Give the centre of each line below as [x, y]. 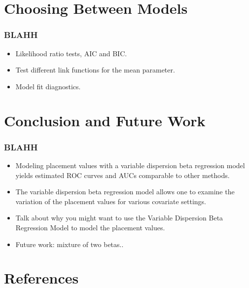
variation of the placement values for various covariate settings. [111, 201]
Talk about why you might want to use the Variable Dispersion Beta [119, 218]
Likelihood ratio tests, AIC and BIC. [71, 53]
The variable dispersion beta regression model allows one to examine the [125, 192]
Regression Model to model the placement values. [90, 227]
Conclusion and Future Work [105, 120]
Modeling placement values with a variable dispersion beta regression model [130, 165]
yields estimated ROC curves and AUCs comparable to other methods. [123, 175]
